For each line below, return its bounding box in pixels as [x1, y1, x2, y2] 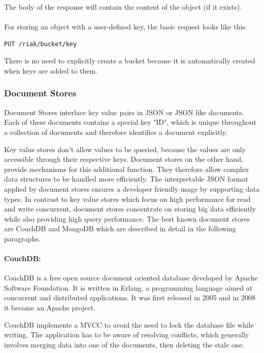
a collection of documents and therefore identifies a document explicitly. [4, 126, 227, 137]
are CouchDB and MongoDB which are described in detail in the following [4, 223, 236, 234]
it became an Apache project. [4, 302, 96, 313]
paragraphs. [4, 233, 41, 243]
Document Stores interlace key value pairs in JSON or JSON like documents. [4, 107, 244, 117]
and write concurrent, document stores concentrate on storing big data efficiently [4, 203, 256, 214]
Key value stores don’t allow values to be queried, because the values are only [4, 144, 246, 154]
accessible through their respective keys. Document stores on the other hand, [4, 154, 243, 164]
